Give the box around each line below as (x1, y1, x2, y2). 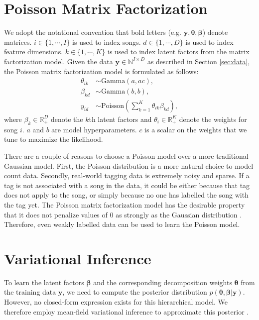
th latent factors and (89, 113, 152, 124)
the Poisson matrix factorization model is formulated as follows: (4, 66, 199, 76)
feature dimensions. (4, 46, 63, 57)
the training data (4, 287, 56, 297)
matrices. (4, 36, 32, 47)
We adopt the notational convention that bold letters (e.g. (4, 27, 181, 37)
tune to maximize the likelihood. (4, 134, 103, 144)
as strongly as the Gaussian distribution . (116, 209, 242, 219)
